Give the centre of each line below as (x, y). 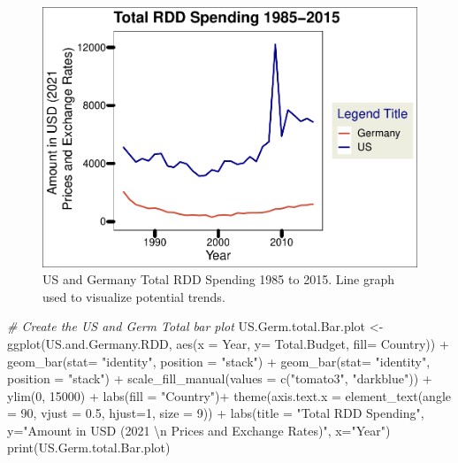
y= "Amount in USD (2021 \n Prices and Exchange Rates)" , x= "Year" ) (199, 430)
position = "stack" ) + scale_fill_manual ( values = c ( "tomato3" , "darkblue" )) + (220, 378)
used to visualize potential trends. (134, 296)
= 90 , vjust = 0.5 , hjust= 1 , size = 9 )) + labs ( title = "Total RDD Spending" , (216, 413)
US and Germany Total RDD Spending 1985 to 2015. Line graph (219, 279)
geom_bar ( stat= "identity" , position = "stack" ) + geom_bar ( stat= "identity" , (219, 361)
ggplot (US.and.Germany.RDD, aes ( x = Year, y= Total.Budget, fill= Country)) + (228, 343)
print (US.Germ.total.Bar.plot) (89, 448)
